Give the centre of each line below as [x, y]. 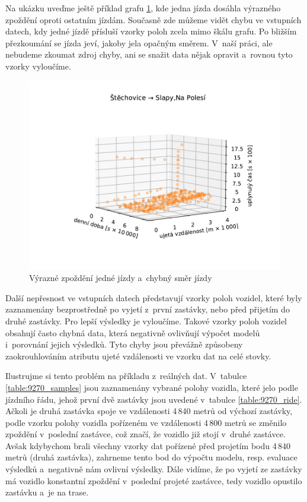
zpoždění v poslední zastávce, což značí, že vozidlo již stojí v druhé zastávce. [145, 434]
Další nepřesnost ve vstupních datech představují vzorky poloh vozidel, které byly [154, 297]
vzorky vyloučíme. [38, 66]
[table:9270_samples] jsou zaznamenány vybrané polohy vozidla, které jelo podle [152, 387]
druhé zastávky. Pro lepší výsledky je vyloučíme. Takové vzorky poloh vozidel [146, 321]
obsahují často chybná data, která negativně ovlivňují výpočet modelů [133, 332]
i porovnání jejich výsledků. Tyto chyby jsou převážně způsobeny [124, 344]
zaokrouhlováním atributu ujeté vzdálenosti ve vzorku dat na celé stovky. [138, 356]
